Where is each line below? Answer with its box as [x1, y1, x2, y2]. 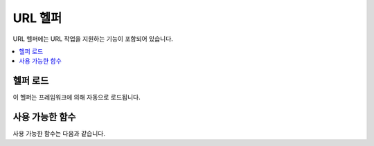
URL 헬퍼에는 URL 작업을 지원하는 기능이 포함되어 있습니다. [12, 35, 173, 43]
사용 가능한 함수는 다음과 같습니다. [12, 129, 105, 138]
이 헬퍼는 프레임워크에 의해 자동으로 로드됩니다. [12, 93, 141, 102]
